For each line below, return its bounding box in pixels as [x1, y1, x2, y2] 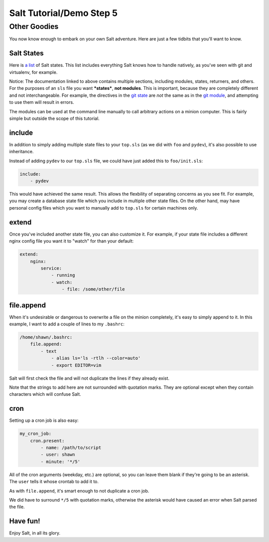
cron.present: [30, 438, 65, 444]
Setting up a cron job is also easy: [9, 417, 79, 424]
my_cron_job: [19, 431, 52, 437]
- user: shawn [40, 452, 75, 458]
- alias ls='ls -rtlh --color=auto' [51, 355, 141, 361]
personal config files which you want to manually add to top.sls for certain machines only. [9, 205, 198, 211]
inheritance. [9, 149, 34, 155]
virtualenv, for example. [9, 69, 58, 75]
